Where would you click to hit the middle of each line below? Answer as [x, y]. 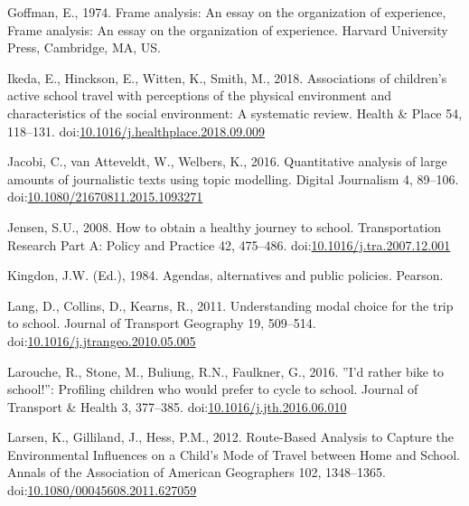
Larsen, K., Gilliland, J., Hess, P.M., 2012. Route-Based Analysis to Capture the [230, 437]
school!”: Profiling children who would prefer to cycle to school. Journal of [213, 389]
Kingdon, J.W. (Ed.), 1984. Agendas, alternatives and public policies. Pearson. [225, 275]
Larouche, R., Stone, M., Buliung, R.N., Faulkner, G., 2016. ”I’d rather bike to [226, 371]
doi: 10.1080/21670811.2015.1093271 [105, 197]
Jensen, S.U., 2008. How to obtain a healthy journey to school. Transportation [225, 226]
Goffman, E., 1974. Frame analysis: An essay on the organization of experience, [227, 12]
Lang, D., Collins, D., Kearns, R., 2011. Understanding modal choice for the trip [230, 305]
